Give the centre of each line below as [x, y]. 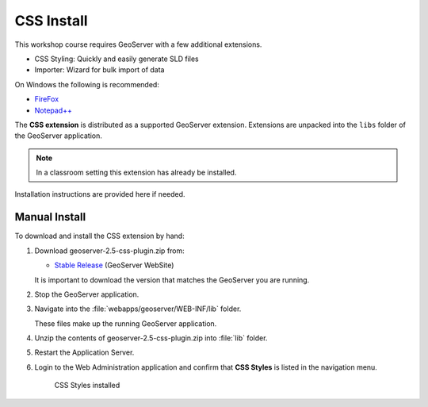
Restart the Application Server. [84, 352]
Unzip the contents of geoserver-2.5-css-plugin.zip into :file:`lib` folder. [151, 338]
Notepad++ [53, 110]
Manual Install [50, 217]
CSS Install [51, 21]
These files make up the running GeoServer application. [126, 323]
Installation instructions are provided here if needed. [100, 194]
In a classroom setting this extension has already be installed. [136, 173]
